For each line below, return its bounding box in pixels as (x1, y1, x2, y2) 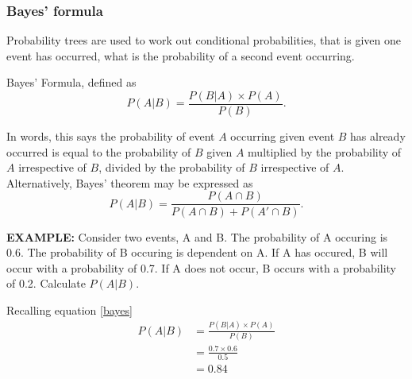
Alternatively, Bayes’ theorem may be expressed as (6, 174, 253, 191)
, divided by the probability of (98, 159, 245, 176)
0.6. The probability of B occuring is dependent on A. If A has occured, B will (6, 244, 388, 261)
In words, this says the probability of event (6, 128, 215, 145)
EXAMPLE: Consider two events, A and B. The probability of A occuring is (6, 228, 388, 245)
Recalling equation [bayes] (6, 301, 133, 318)
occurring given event (230, 128, 335, 145)
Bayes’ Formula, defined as (6, 74, 137, 91)
